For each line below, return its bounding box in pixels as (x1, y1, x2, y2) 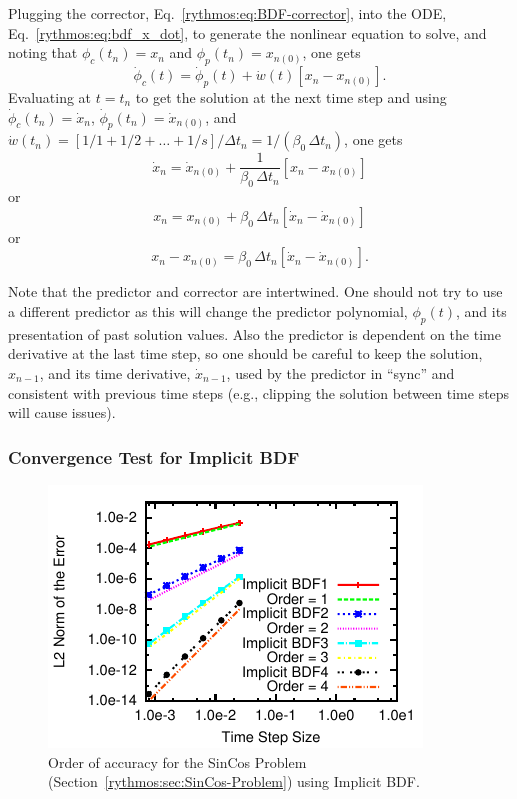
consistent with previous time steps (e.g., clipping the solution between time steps (8, 382, 510, 403)
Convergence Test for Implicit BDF (8, 444, 300, 469)
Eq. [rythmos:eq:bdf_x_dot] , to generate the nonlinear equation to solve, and (8, 22, 487, 43)
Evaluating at (8, 87, 92, 107)
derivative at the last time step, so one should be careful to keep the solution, (8, 343, 483, 364)
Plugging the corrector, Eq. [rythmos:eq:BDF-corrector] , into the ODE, (8, 3, 447, 23)
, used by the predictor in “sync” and (226, 363, 455, 384)
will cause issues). (8, 402, 116, 423)
